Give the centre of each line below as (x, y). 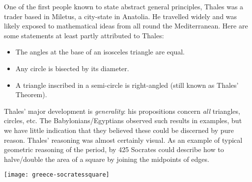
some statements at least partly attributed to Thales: (84, 35)
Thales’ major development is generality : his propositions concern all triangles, (122, 111)
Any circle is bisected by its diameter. (72, 68)
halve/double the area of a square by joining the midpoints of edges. (107, 159)
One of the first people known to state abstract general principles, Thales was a (124, 6)
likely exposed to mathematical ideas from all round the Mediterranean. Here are (126, 26)
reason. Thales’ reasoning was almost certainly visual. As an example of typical (123, 140)
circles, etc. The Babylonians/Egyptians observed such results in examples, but (123, 120)
